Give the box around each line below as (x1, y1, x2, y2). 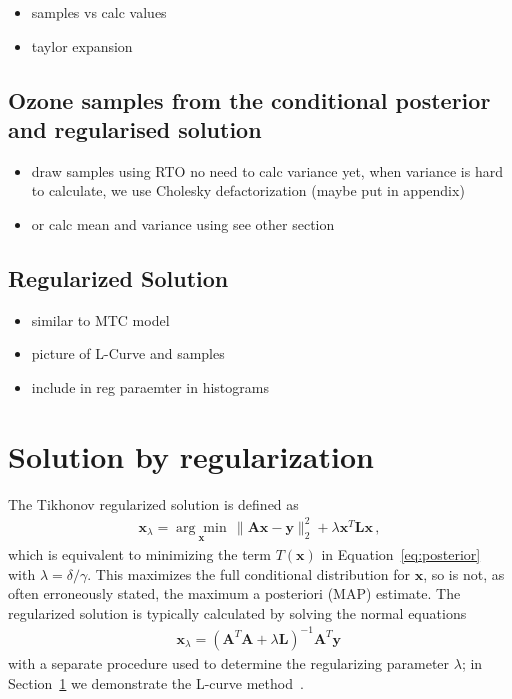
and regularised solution (8, 113, 262, 144)
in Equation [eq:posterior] (321, 544, 481, 565)
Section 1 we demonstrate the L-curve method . (8, 672, 304, 693)
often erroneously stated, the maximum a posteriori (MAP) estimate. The (8, 583, 461, 604)
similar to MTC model (31, 309, 170, 330)
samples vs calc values (31, 2, 167, 22)
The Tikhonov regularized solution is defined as (8, 493, 299, 514)
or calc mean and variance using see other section (31, 213, 335, 234)
